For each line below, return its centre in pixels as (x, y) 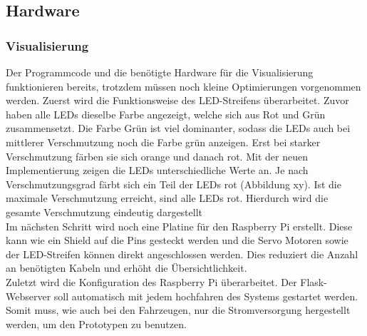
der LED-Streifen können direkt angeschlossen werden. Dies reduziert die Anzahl (182, 254)
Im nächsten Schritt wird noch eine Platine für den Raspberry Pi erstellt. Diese (179, 226)
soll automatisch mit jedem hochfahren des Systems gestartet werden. (206, 296)
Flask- (314, 281)
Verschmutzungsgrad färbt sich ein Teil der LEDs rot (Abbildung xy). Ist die (174, 184)
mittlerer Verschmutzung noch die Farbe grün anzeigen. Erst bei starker (163, 142)
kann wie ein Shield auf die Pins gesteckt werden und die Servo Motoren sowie (177, 240)
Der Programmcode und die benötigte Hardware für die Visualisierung (160, 72)
